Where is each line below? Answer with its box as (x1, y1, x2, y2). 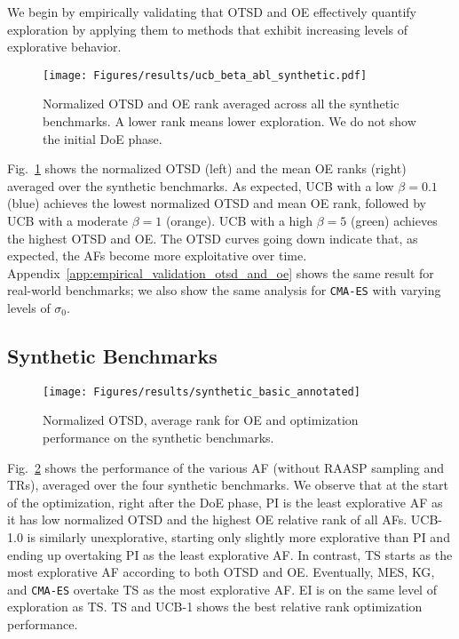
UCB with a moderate (7, 212, 128, 229)
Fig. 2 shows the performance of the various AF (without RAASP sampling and (7, 458, 445, 476)
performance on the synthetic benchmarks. (43, 428, 274, 447)
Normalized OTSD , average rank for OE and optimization (43, 411, 359, 429)
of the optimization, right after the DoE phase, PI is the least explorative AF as (7, 492, 443, 511)
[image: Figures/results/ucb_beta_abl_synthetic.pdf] (43, 68, 368, 82)
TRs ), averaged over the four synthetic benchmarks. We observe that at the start (7, 475, 449, 494)
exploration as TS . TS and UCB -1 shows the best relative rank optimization (7, 597, 423, 616)
